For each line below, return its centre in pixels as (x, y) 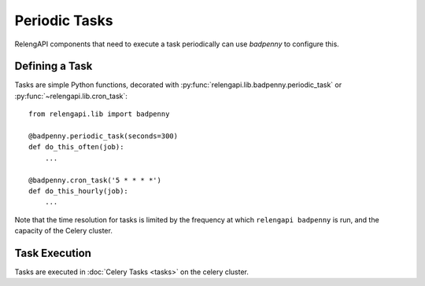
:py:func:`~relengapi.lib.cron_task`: (71, 96)
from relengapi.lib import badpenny (99, 114)
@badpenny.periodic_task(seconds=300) (103, 136)
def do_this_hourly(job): (79, 191)
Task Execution (53, 253)
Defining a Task (54, 66)
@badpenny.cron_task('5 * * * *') (95, 180)
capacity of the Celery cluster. (64, 231)
